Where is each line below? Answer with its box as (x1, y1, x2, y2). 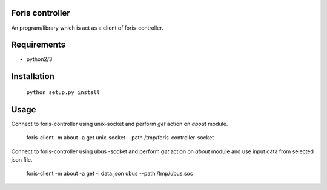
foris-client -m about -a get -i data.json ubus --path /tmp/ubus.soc (26, 169, 193, 177)
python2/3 (26, 55, 53, 63)
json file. (11, 156, 33, 163)
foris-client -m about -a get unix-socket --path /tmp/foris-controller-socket (26, 134, 214, 141)
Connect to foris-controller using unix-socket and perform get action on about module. (11, 120, 228, 127)
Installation (11, 71, 54, 81)
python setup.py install (26, 89, 100, 96)
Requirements (11, 40, 66, 50)
